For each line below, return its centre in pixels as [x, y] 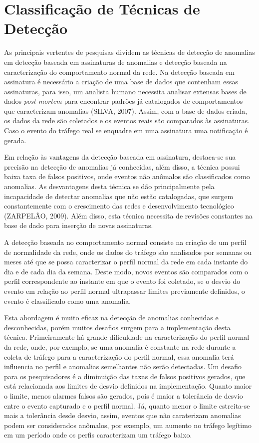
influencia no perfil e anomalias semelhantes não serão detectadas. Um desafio [123, 366]
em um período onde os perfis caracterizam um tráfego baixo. [98, 435]
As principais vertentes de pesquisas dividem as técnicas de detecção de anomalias [129, 52]
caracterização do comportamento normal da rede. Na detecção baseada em [119, 72]
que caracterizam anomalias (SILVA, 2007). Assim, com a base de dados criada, [126, 111]
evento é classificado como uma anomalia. [68, 301]
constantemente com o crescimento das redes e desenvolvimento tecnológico [119, 206]
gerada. [15, 140]
